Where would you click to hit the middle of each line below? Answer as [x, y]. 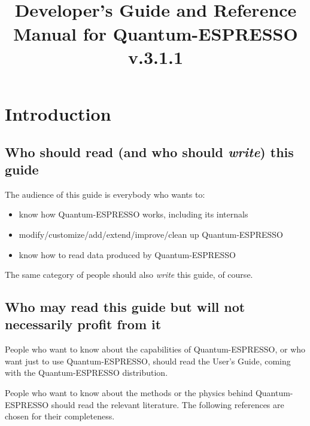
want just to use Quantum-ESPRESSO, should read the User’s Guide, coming [148, 361]
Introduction [58, 113]
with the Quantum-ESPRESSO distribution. [86, 373]
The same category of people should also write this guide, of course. [129, 275]
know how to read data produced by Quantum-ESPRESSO [127, 254]
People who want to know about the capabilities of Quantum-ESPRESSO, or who [155, 349]
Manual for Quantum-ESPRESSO [156, 33]
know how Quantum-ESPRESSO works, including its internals [133, 214]
